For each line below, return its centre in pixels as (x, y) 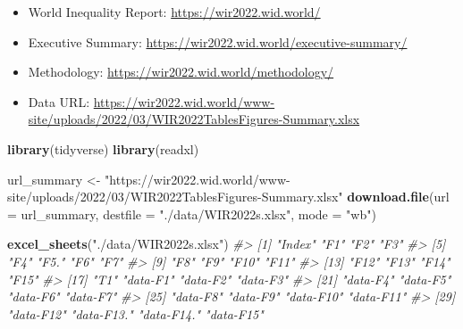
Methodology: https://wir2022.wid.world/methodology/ (181, 72)
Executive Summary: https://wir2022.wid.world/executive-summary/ (218, 41)
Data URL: (59, 101)
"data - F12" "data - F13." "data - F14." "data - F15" (135, 313)
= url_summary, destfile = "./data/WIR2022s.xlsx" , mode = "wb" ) (192, 214)
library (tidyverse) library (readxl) (103, 148)
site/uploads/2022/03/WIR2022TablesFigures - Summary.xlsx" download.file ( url (228, 197)
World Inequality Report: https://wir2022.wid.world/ (174, 12)
